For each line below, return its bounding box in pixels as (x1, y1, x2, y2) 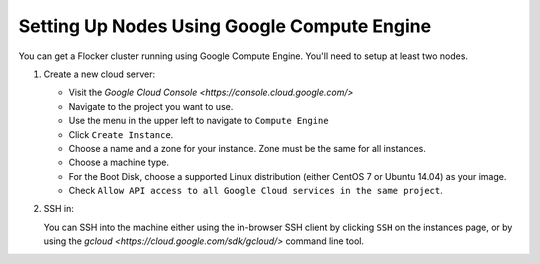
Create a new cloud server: (43, 68, 156, 80)
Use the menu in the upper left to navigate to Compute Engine (68, 115, 329, 127)
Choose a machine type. (68, 156, 170, 169)
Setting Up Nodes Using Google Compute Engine (18, 15, 432, 37)
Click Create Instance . (68, 128, 174, 140)
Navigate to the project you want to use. (68, 100, 234, 112)
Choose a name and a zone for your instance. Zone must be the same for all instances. (68, 142, 427, 154)
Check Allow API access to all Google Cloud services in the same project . (68, 185, 444, 197)
